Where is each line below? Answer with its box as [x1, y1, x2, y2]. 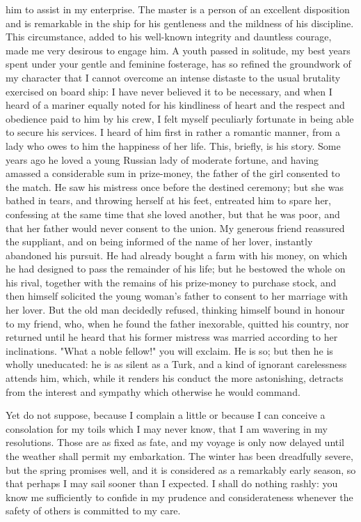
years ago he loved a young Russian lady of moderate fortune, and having [6, 152, 319, 167]
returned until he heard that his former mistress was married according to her [6, 330, 338, 344]
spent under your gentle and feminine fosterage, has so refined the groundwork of [6, 56, 351, 71]
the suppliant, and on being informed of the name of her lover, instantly [6, 234, 313, 249]
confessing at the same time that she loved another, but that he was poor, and [6, 206, 340, 221]
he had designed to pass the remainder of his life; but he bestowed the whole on [6, 261, 346, 276]
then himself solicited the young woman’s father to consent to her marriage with [6, 289, 348, 303]
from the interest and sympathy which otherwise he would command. [6, 384, 300, 399]
